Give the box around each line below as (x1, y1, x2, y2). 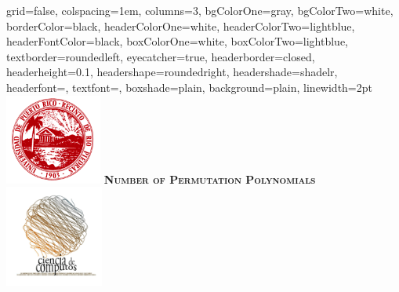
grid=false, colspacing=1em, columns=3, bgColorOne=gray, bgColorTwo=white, (6, 2, 394, 18)
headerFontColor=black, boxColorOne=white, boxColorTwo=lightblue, (6, 33, 348, 49)
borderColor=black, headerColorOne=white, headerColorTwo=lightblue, (6, 17, 355, 34)
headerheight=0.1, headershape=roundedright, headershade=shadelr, (6, 64, 338, 80)
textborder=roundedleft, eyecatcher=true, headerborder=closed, (6, 48, 315, 64)
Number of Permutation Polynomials (103, 170, 316, 187)
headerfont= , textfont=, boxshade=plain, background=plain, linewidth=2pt (6, 78, 372, 95)
